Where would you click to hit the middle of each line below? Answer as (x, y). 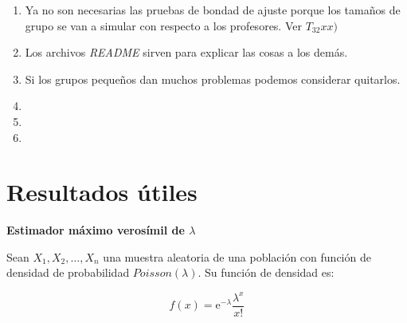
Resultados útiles (102, 192)
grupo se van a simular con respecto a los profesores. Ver (163, 25)
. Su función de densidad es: (266, 272)
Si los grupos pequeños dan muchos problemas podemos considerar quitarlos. (213, 79)
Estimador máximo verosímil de (96, 230)
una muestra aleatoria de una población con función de (237, 256)
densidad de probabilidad (68, 272)
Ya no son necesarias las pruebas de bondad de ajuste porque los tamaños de (213, 10)
